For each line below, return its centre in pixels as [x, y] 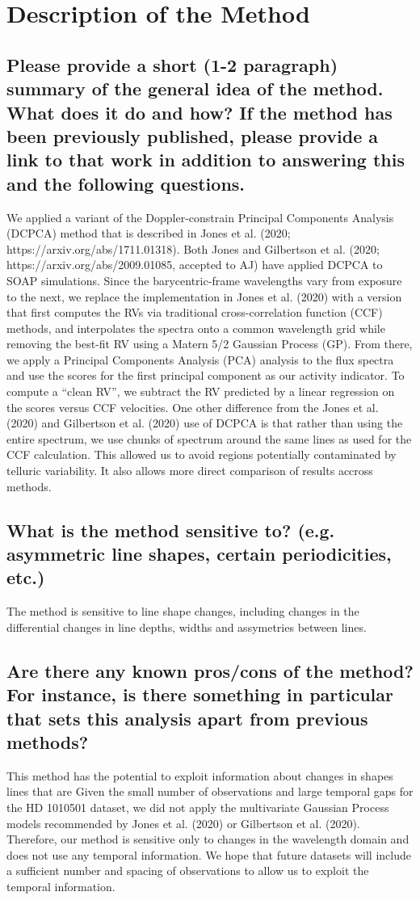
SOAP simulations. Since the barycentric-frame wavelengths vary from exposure [204, 280]
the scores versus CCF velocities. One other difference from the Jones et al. [193, 407]
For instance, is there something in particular [200, 694]
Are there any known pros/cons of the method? [210, 670]
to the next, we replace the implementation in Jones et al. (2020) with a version [204, 296]
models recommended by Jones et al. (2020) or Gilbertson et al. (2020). [183, 823]
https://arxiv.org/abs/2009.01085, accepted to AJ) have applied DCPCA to [195, 265]
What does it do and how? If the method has [199, 112]
